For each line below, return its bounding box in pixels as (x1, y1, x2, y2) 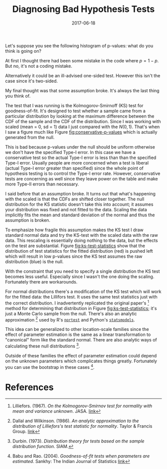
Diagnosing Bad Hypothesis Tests (12, 3, 155, 15)
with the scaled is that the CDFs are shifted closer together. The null (5, 196, 145, 202)
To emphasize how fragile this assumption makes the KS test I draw (5, 227, 144, 233)
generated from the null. (5, 134, 55, 140)
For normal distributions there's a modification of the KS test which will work (5, 288, 162, 295)
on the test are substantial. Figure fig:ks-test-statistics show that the (5, 243, 145, 249)
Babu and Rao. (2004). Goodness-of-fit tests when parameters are (12, 453, 150, 459)
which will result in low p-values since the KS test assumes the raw (5, 253, 143, 259)
